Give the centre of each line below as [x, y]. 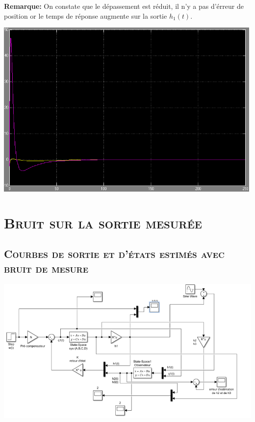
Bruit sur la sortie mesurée [103, 222]
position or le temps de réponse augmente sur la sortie [86, 15]
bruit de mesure [46, 268]
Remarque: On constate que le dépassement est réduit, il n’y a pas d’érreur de [124, 6]
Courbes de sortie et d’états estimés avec [114, 254]
